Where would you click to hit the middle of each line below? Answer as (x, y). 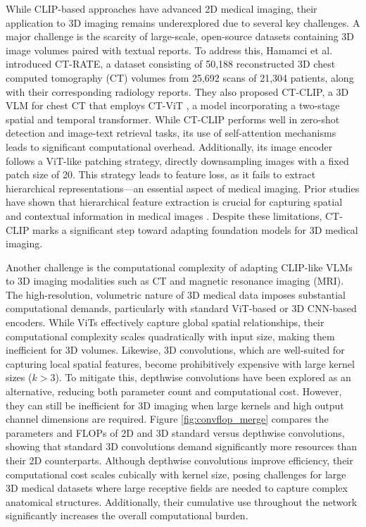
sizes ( (19, 377)
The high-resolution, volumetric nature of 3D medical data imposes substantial (176, 294)
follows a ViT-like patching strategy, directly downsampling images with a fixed (177, 160)
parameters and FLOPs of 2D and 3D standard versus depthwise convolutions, (175, 432)
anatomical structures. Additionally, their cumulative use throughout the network (182, 501)
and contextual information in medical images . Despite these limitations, (164, 215)
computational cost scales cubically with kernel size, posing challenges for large (176, 474)
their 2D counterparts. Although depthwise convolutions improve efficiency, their (179, 460)
